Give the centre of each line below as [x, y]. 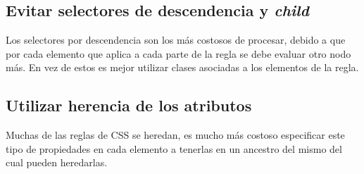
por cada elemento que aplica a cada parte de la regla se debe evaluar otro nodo [178, 53]
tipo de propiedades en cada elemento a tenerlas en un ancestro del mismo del [174, 148]
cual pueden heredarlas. [57, 162]
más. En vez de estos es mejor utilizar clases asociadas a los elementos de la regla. [182, 67]
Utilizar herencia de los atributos [129, 105]
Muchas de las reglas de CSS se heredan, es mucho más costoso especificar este [175, 135]
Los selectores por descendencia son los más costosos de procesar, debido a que [176, 40]
